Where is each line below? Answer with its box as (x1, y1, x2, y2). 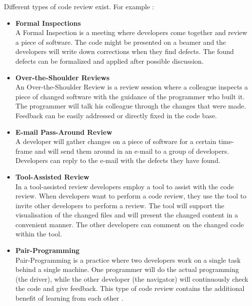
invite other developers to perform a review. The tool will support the (15, 200, 224, 210)
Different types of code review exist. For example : (4, 1, 155, 11)
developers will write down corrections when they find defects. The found (15, 46, 234, 56)
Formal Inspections (15, 18, 81, 28)
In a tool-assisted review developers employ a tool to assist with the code (15, 181, 234, 191)
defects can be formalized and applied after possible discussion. (15, 55, 204, 66)
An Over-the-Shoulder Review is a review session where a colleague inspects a (15, 82, 248, 92)
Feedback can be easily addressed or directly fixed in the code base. (15, 110, 217, 120)
